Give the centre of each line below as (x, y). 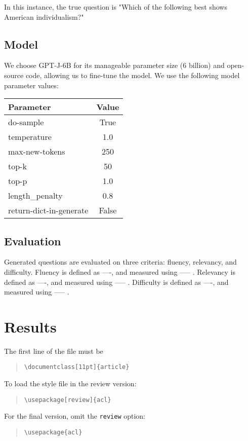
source (14, 75)
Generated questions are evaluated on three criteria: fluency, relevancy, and (120, 262)
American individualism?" (44, 16)
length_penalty (35, 196)
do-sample (26, 122)
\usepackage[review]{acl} (68, 400)
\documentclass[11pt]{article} (77, 367)
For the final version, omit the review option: (75, 416)
